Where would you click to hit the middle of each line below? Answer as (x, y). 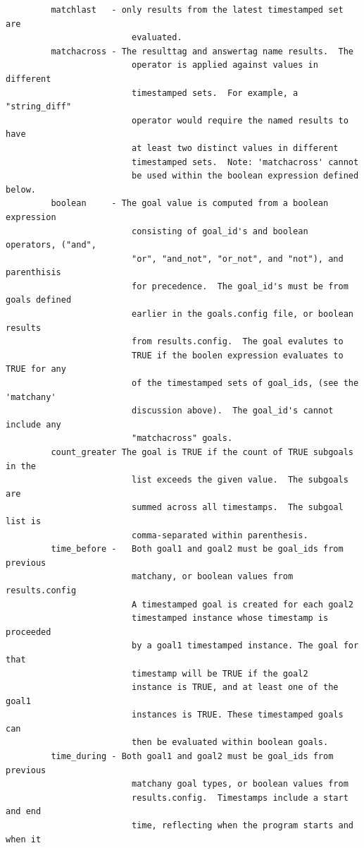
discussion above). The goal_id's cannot (232, 411)
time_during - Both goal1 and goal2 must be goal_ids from (192, 757)
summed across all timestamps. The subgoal (237, 508)
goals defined (39, 300)
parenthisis (33, 273)
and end (24, 812)
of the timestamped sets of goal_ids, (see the (245, 383)
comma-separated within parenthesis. (220, 535)
